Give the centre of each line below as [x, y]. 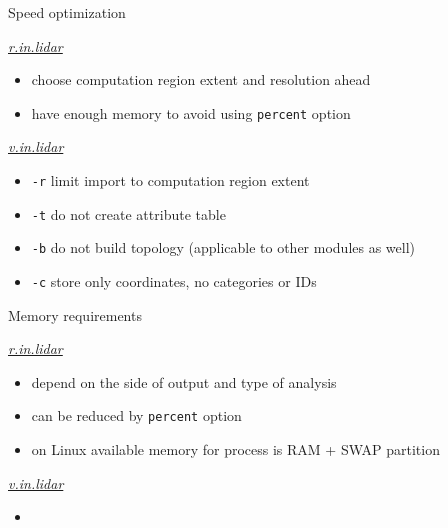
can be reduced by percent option [136, 415]
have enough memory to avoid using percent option [191, 112]
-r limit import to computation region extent [170, 180]
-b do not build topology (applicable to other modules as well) [223, 247]
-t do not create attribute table [128, 213]
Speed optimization [67, 12]
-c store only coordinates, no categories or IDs [174, 281]
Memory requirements [75, 314]
